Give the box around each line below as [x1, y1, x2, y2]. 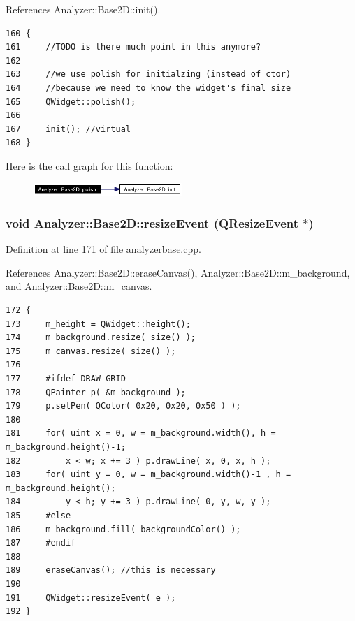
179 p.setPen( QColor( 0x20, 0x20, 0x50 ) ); [6, 401, 241, 411]
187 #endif [6, 538, 76, 548]
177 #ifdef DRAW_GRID [6, 374, 126, 383]
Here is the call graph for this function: [6, 158, 173, 173]
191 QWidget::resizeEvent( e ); [6, 592, 176, 603]
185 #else [6, 510, 71, 520]
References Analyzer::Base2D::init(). [6, 2, 161, 16]
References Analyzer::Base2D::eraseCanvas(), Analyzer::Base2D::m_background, [6, 265, 350, 279]
